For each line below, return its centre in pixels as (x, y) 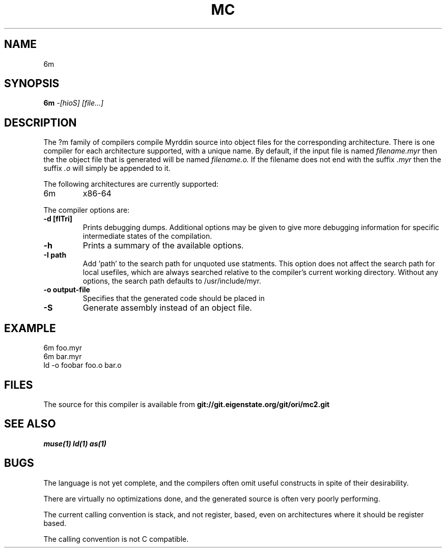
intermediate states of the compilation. (147, 236)
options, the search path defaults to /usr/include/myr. (172, 281)
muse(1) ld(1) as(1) (75, 443)
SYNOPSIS (32, 84)
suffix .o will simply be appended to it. (107, 168)
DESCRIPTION (40, 122)
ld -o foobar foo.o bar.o (82, 365)
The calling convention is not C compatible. (116, 539)
